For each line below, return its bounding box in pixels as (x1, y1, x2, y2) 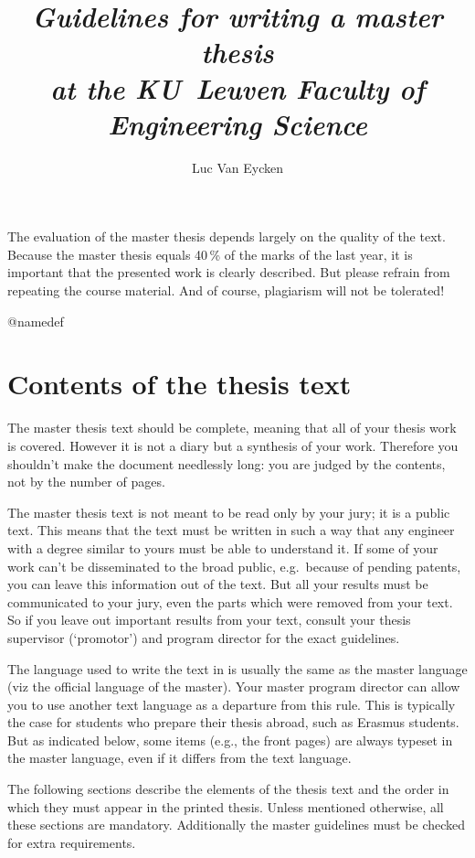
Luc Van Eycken (192, 157, 283, 177)
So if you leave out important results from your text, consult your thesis (7, 610, 411, 629)
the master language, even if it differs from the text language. (7, 748, 352, 767)
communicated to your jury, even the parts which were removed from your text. (7, 592, 453, 611)
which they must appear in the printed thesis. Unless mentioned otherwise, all (7, 797, 444, 816)
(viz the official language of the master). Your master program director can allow (7, 677, 460, 696)
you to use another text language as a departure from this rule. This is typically (7, 694, 456, 713)
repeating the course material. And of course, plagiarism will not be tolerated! (7, 281, 445, 300)
